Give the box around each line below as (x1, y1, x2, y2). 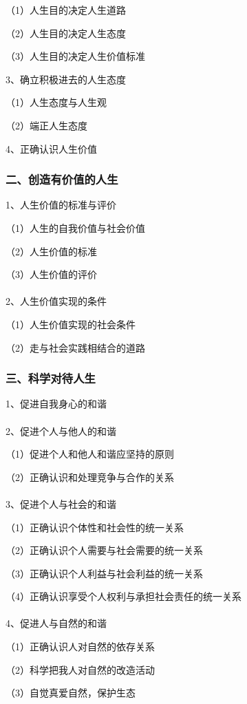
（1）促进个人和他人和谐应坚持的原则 (6, 447, 174, 461)
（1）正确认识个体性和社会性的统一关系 (6, 520, 184, 534)
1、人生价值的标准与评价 (6, 198, 116, 212)
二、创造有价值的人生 (6, 171, 118, 188)
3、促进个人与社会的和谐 (6, 496, 116, 511)
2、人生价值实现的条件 (6, 294, 107, 308)
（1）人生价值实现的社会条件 (6, 317, 136, 331)
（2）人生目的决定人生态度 (6, 25, 126, 40)
